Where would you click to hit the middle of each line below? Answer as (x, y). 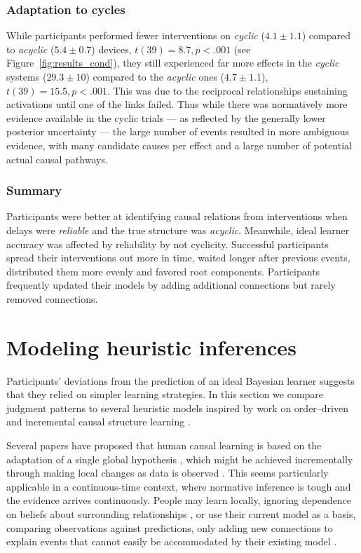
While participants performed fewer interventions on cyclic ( (136, 35)
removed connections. (52, 298)
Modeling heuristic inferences (151, 347)
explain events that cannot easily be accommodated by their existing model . (172, 541)
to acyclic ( (30, 49)
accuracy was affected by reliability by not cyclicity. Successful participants (168, 244)
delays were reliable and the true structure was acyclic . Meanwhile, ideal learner (178, 230)
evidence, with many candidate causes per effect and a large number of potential (179, 145)
